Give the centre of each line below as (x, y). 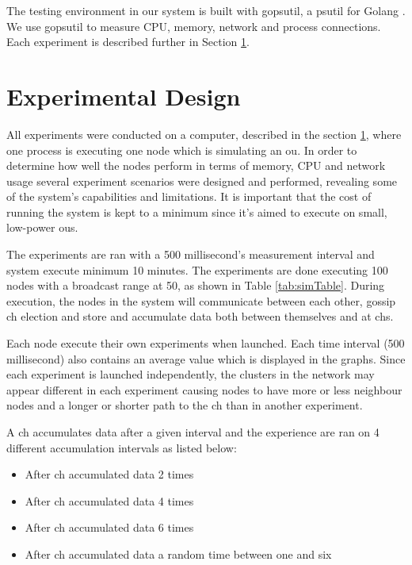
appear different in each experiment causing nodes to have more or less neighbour (204, 389)
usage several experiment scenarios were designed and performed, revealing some (202, 181)
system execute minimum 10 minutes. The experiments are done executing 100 (197, 269)
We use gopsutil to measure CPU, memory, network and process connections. (194, 26)
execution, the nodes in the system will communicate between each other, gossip (201, 300)
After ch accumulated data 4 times (109, 500)
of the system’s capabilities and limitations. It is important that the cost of (189, 196)
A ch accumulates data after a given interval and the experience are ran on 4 (193, 432)
